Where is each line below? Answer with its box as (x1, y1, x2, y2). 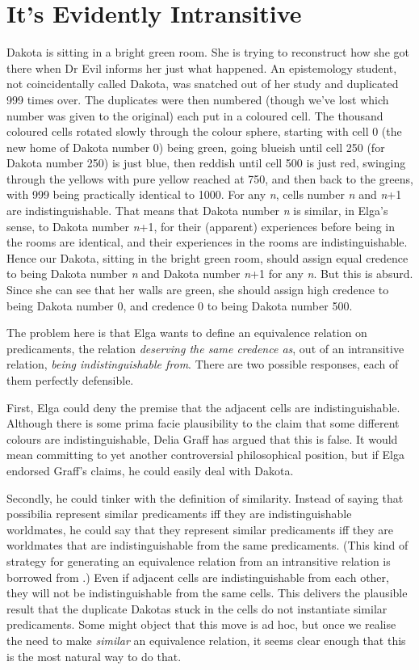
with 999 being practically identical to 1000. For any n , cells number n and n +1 (6, 186, 402, 203)
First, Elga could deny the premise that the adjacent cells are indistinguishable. (6, 398, 400, 415)
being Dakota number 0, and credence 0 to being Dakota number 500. (6, 297, 353, 314)
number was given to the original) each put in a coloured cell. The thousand (6, 107, 383, 124)
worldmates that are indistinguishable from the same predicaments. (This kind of (6, 537, 409, 554)
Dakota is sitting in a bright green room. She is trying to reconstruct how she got (6, 44, 409, 61)
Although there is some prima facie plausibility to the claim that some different (6, 415, 400, 432)
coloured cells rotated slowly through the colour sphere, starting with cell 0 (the (6, 123, 402, 140)
